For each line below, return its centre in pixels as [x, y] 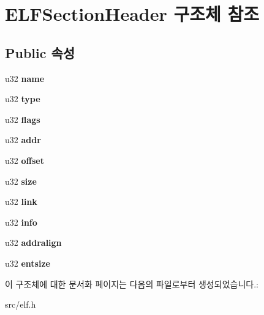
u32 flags [23, 119]
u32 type [23, 99]
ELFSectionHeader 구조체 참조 [132, 14]
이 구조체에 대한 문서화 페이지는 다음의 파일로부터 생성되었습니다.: [132, 283]
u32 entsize [28, 263]
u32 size [21, 181]
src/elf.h [21, 304]
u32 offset [25, 160]
